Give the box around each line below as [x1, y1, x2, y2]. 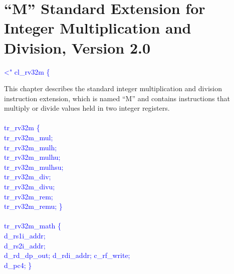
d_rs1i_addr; [4, 230, 46, 240]
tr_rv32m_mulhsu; [4, 161, 64, 172]
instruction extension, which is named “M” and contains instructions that [4, 93, 230, 103]
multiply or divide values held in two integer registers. [4, 103, 170, 113]
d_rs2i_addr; [4, 240, 46, 250]
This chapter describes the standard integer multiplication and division [4, 83, 222, 94]
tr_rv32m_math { [4, 220, 62, 231]
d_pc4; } [4, 259, 32, 270]
